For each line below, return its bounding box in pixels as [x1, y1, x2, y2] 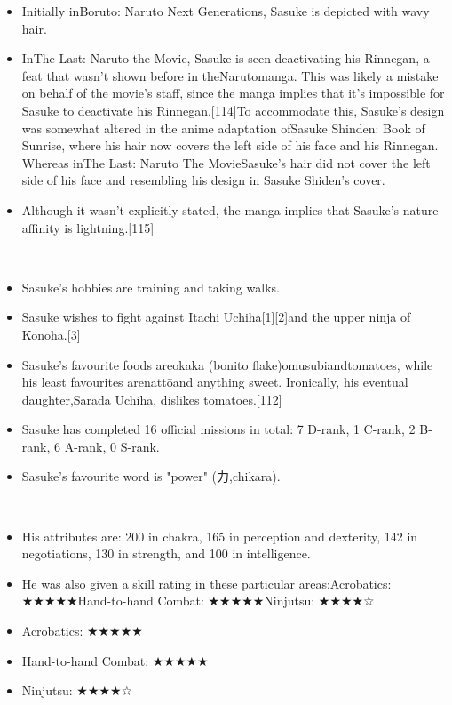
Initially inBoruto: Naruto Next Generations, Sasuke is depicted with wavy [21, 2, 430, 20]
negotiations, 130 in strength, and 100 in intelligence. [21, 544, 311, 563]
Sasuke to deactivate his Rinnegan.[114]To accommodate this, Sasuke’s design [21, 100, 445, 119]
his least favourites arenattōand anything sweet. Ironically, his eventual [21, 373, 408, 391]
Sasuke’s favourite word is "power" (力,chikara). [21, 467, 281, 485]
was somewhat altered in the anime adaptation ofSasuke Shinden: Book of [21, 118, 425, 137]
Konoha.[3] [21, 324, 81, 343]
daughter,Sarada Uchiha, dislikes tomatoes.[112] [21, 389, 282, 408]
